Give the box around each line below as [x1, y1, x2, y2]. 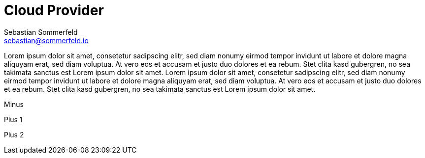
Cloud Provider [4, 2, 104, 19]
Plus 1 [4, 115, 23, 124]
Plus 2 [4, 130, 24, 139]
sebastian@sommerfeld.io [4, 36, 89, 45]
